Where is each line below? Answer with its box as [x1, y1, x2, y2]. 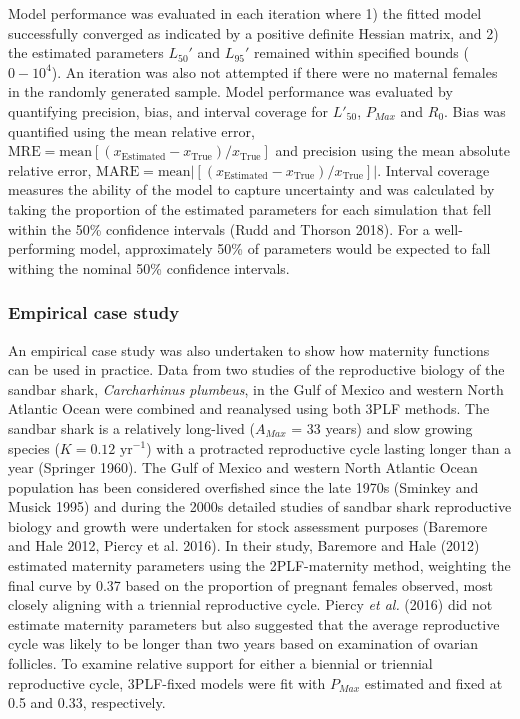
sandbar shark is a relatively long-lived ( [8, 417, 255, 438]
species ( [8, 437, 60, 458]
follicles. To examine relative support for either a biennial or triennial [8, 653, 433, 674]
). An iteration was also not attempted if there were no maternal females [51, 61, 498, 82]
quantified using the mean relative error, [8, 120, 255, 141]
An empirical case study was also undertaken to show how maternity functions [8, 339, 490, 360]
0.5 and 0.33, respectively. [8, 692, 166, 713]
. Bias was [444, 100, 506, 121]
